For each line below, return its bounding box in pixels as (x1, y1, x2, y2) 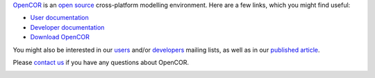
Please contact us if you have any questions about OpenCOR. (12, 58, 190, 66)
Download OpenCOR (30, 33, 90, 41)
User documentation (30, 14, 90, 22)
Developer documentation (30, 23, 105, 31)
